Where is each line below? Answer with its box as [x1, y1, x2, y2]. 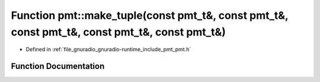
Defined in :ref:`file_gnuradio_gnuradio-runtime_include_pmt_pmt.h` [25, 46, 191, 53]
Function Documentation [11, 61, 105, 71]
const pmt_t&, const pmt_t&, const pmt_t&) [11, 25, 226, 38]
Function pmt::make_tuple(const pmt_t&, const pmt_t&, [11, 9, 289, 22]
